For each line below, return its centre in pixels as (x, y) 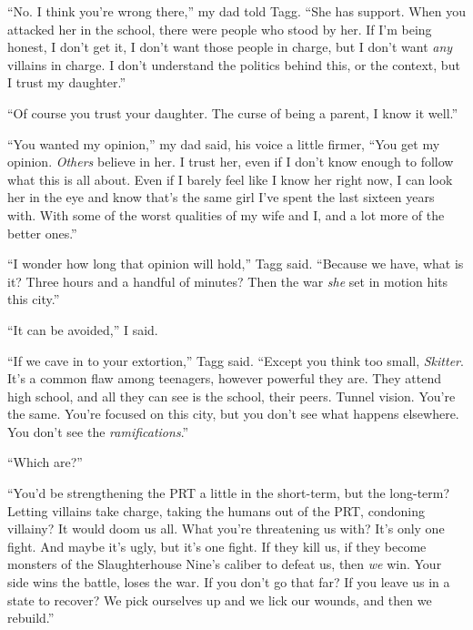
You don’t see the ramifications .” (98, 431)
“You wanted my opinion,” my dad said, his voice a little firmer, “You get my (224, 143)
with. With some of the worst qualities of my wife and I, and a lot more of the (226, 214)
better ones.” (42, 233)
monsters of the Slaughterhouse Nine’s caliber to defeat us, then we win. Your (225, 564)
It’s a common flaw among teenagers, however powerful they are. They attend (225, 378)
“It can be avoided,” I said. (83, 329)
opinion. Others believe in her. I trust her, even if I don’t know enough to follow (231, 162)
